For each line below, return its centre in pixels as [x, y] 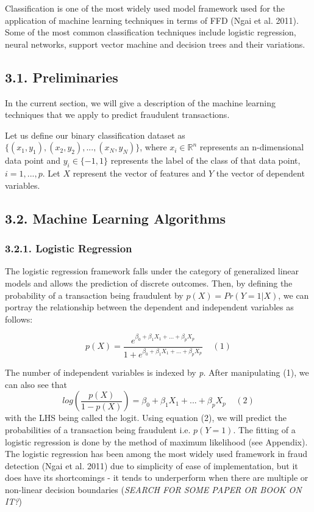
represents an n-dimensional [252, 147]
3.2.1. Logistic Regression [69, 248]
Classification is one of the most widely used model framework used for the [145, 8]
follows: [19, 319]
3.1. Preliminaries [62, 77]
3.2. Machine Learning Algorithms [116, 218]
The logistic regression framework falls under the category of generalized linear [152, 271]
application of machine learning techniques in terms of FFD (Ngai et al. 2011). [152, 20]
